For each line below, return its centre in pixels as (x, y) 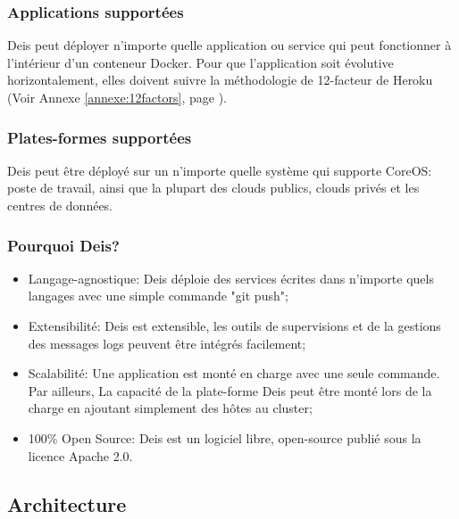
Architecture (67, 503)
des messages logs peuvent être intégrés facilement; (167, 343)
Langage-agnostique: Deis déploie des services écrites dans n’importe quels (231, 278)
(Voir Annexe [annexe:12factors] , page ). (117, 97)
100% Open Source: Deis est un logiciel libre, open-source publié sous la (225, 437)
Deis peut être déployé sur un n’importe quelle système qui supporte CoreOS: (220, 170)
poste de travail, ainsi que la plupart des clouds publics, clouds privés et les (213, 188)
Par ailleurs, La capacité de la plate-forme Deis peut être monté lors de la (230, 390)
